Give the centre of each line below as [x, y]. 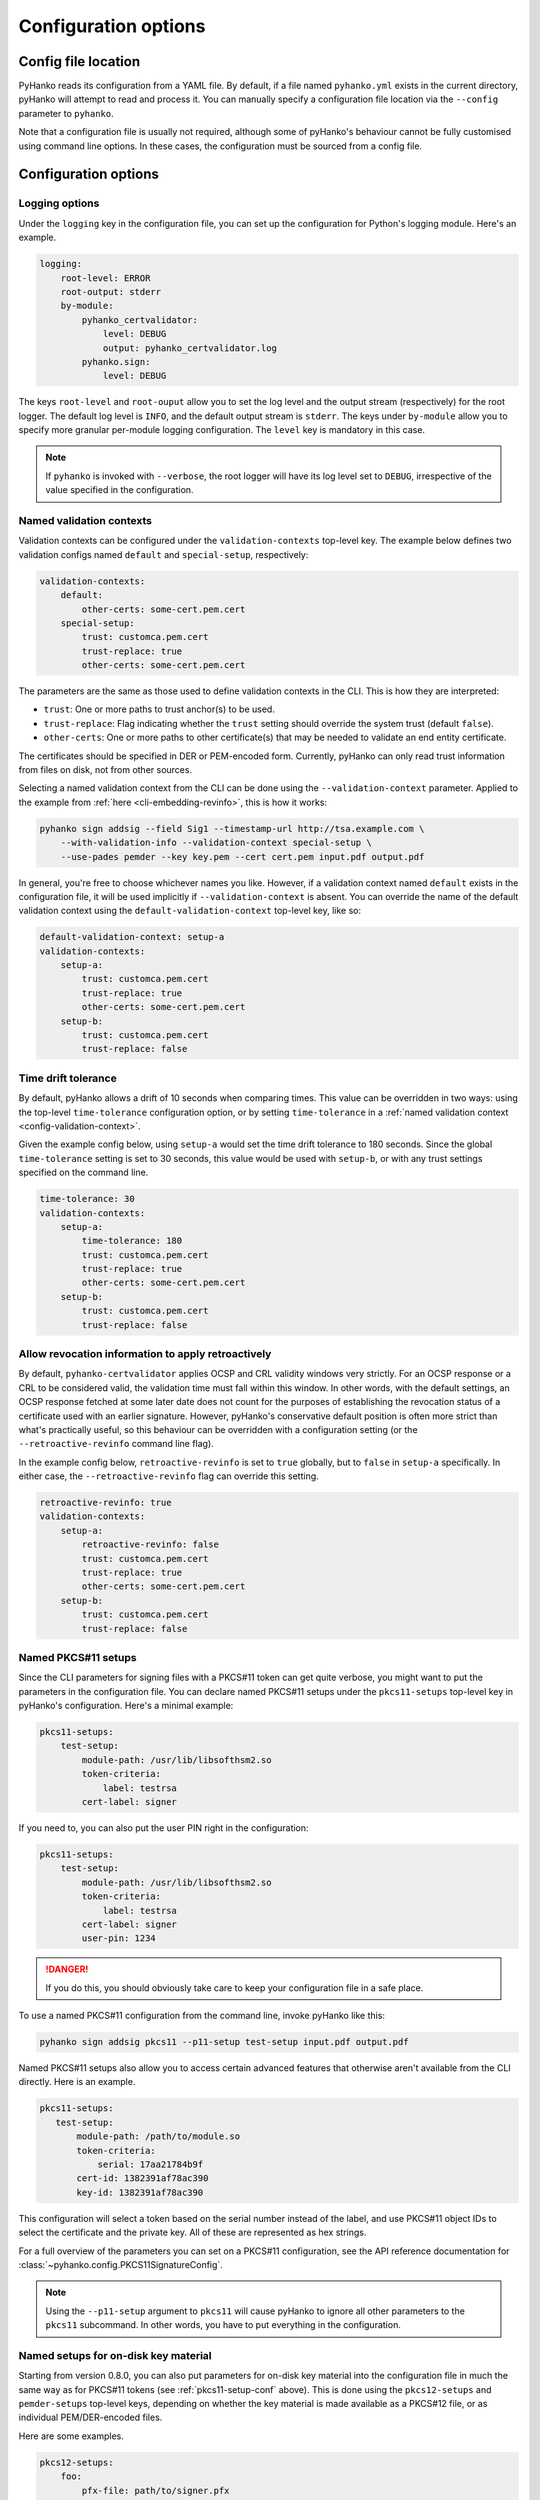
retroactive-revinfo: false [150, 1544]
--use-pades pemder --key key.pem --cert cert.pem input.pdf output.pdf [242, 856]
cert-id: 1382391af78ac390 [142, 2178]
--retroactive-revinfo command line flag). [116, 1444]
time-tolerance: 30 [87, 1199]
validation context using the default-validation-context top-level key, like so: [190, 911]
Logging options [59, 203]
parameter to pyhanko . [66, 113]
